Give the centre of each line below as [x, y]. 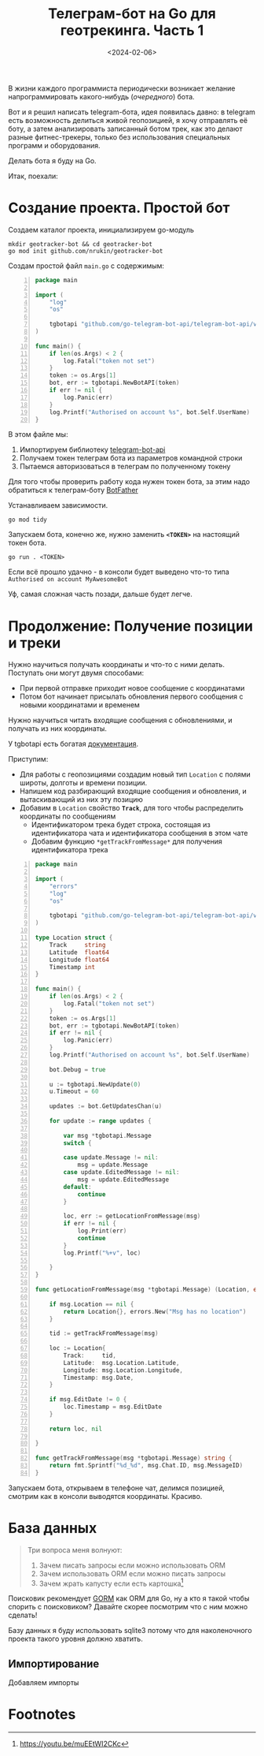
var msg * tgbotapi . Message [107, 1135]
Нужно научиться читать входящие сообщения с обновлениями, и [120, 720]
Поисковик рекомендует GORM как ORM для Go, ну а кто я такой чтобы [129, 1598]
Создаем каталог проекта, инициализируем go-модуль [101, 229]
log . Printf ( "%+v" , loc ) [102, 1253]
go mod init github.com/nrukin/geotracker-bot [86, 251]
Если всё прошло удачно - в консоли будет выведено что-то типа [119, 572]
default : [77, 1187]
